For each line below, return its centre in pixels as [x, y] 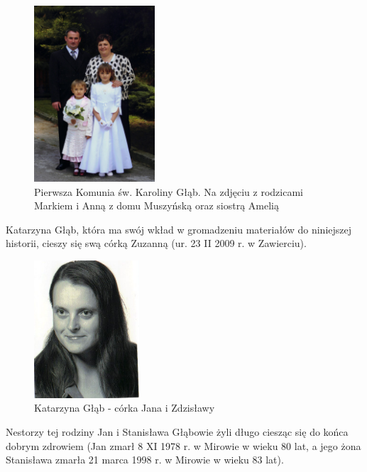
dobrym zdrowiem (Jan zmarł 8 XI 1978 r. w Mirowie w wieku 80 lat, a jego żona [183, 445]
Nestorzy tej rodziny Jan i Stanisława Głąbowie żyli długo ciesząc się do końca [177, 432]
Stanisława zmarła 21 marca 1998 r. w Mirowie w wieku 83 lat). [145, 460]
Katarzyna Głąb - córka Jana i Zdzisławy [125, 408]
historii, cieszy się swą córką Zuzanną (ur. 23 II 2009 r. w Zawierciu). [156, 243]
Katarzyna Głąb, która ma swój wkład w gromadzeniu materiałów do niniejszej [179, 229]
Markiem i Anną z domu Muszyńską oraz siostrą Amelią [157, 205]
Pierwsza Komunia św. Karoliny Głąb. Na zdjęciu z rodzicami [169, 191]
